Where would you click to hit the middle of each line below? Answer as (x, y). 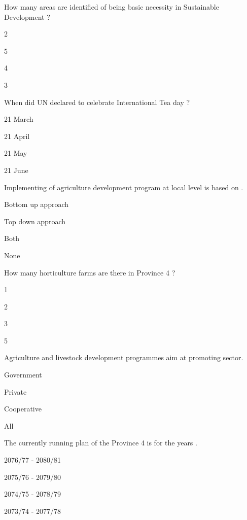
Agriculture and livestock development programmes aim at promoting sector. (124, 357)
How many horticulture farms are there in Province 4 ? (90, 272)
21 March (19, 119)
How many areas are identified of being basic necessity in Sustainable (112, 7)
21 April (17, 136)
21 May (16, 153)
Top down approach (35, 221)
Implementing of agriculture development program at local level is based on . (124, 187)
